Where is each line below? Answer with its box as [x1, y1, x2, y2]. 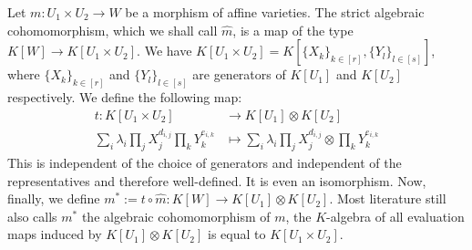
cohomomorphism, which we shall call [7, 20, 218, 39]
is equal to [208, 224, 266, 244]
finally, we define [7, 189, 100, 208]
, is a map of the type [232, 20, 354, 39]
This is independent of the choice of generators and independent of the [7, 152, 402, 172]
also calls [7, 206, 57, 225]
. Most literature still [329, 189, 446, 208]
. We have [137, 41, 192, 60]
